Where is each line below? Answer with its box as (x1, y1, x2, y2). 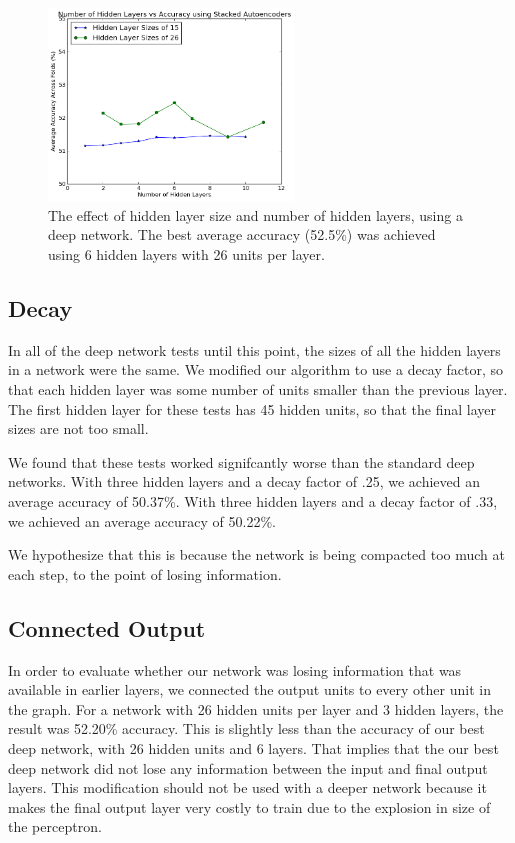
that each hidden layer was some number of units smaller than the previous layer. (8, 379, 508, 400)
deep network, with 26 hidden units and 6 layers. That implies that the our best (8, 737, 499, 758)
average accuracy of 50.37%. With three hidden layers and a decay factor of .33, (8, 491, 498, 512)
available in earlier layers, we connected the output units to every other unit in (8, 679, 491, 700)
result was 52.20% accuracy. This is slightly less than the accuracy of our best (8, 718, 485, 739)
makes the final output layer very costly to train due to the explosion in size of (8, 796, 491, 817)
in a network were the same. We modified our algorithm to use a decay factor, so (8, 359, 504, 380)
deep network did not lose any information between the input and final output (8, 757, 488, 778)
